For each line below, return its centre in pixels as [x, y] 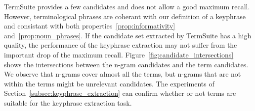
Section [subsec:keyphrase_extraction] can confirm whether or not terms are [120, 93]
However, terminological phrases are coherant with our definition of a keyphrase [125, 16]
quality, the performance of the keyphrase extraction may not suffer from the [121, 45]
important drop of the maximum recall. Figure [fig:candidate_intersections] [119, 54]
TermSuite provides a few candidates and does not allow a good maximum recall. [127, 6]
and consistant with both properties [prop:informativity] [90, 26]
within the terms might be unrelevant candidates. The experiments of [109, 83]
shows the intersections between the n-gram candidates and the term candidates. [126, 64]
